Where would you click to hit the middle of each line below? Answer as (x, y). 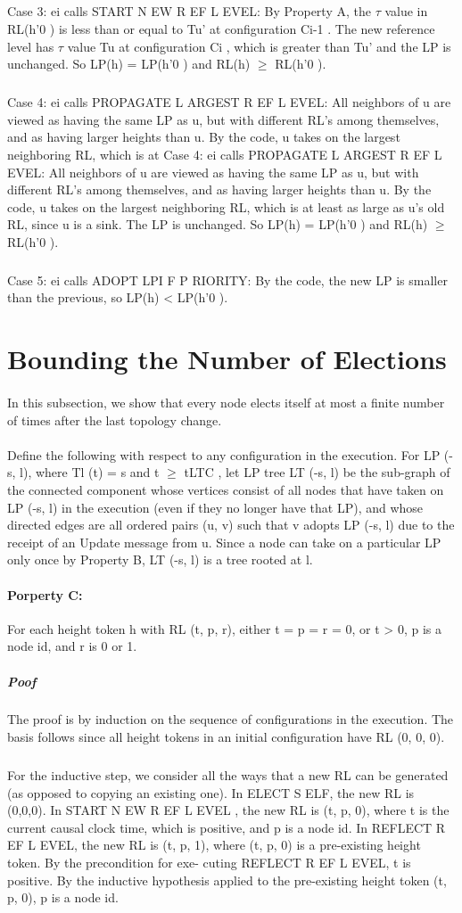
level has (31, 46)
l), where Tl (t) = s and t (90, 472)
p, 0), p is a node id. (63, 897)
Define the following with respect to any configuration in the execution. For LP (224, 454)
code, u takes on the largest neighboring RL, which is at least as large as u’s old (226, 206)
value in (406, 11)
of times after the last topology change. (115, 419)
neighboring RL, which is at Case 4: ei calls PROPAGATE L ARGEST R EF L (225, 154)
